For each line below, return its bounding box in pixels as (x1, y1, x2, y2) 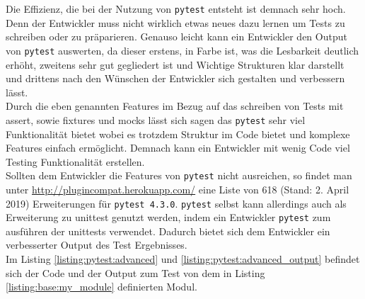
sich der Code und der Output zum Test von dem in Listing (6, 265, 265, 280)
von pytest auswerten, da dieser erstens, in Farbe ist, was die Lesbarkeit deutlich (6, 43, 359, 57)
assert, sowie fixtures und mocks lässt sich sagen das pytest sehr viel (6, 112, 306, 127)
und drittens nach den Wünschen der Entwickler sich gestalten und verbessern (6, 71, 345, 86)
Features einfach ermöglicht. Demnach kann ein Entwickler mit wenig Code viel (6, 140, 350, 155)
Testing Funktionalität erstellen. (6, 154, 145, 169)
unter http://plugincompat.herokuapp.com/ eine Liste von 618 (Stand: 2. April (6, 181, 349, 196)
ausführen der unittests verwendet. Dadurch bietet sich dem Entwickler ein (6, 223, 330, 238)
